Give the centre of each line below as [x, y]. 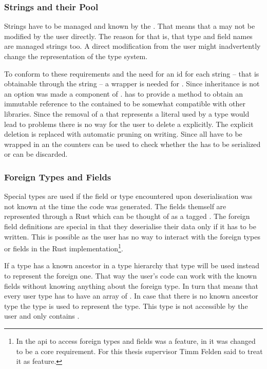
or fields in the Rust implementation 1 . [64, 247]
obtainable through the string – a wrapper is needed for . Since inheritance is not [132, 84]
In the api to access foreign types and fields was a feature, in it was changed [136, 340]
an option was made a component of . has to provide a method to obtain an [123, 93]
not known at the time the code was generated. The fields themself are [115, 206]
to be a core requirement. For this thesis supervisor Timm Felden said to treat [139, 351]
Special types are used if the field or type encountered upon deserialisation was [128, 196]
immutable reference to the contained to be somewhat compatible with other [125, 104]
